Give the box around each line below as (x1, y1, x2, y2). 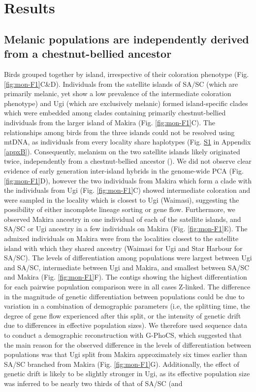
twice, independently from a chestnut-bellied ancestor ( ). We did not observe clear (4, 156, 252, 166)
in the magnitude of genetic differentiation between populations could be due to (4, 291, 245, 301)
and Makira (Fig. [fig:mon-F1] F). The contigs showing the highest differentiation (4, 272, 247, 282)
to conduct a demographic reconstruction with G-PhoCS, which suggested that (4, 330, 242, 340)
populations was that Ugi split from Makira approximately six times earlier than (4, 349, 247, 359)
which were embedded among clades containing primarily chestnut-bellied (4, 107, 226, 118)
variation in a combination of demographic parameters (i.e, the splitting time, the (4, 301, 251, 311)
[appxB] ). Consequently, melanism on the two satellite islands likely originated (4, 146, 240, 156)
